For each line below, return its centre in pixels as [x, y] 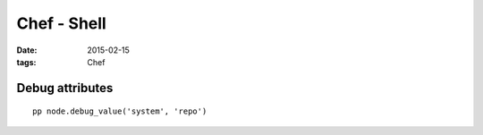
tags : [26, 62]
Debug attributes [65, 88]
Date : [27, 50]
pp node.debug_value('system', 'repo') [120, 111]
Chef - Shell [61, 23]
